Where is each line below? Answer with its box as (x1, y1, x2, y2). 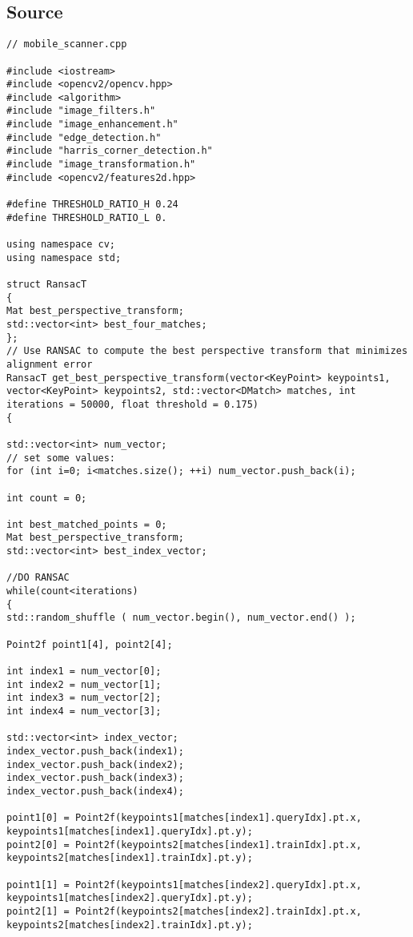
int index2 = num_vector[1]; (6, 678, 162, 690)
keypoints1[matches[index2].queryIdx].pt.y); (6, 892, 253, 904)
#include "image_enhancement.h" (6, 119, 178, 131)
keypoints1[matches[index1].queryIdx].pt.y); (6, 825, 253, 837)
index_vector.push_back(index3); (6, 772, 184, 784)
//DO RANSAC (6, 572, 70, 584)
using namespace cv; (6, 239, 116, 251)
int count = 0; (6, 492, 87, 504)
